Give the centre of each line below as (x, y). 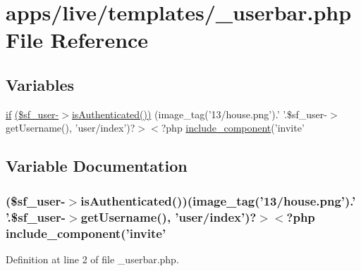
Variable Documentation (97, 166)
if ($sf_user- (32, 114)
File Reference (77, 40)
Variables (40, 84)
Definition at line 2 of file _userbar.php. (92, 259)
